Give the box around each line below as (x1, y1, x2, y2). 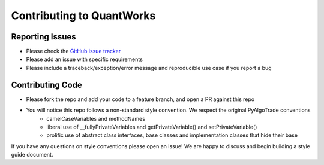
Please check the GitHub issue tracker (26, 48, 121, 55)
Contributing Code (11, 80, 82, 90)
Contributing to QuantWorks (11, 9, 156, 22)
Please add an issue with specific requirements (26, 56, 143, 63)
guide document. (11, 151, 53, 158)
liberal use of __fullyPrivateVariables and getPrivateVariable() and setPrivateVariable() (46, 123, 257, 130)
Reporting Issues (11, 32, 76, 42)
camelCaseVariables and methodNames (46, 115, 145, 122)
